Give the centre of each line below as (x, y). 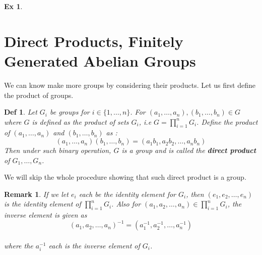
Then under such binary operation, (58, 150)
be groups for (70, 112)
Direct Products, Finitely (94, 41)
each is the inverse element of (94, 245)
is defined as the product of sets (80, 121)
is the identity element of (43, 204)
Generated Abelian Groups (100, 60)
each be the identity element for (127, 194)
